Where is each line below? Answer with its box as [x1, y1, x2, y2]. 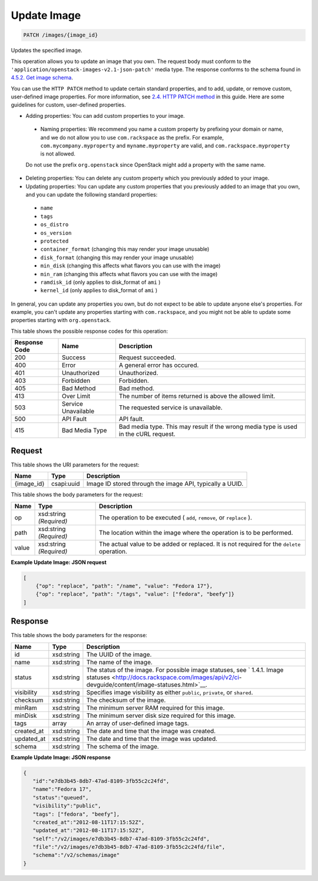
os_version [40, 230, 72, 236]
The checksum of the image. [86, 695, 166, 704]
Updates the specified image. [11, 47, 82, 54]
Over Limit [62, 392, 91, 400]
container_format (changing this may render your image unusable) [40, 246, 210, 253]
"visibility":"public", [32, 803, 101, 809]
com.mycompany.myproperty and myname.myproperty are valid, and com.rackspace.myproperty [40, 142, 290, 150]
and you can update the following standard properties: [25, 191, 158, 198]
